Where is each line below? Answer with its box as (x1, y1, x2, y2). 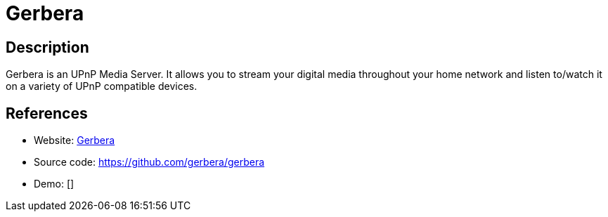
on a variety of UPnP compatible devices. (6, 80, 198, 93)
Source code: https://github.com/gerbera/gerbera (34, 156, 265, 169)
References (6, 104, 88, 122)
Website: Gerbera (34, 134, 115, 147)
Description (6, 38, 89, 56)
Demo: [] (34, 178, 75, 190)
